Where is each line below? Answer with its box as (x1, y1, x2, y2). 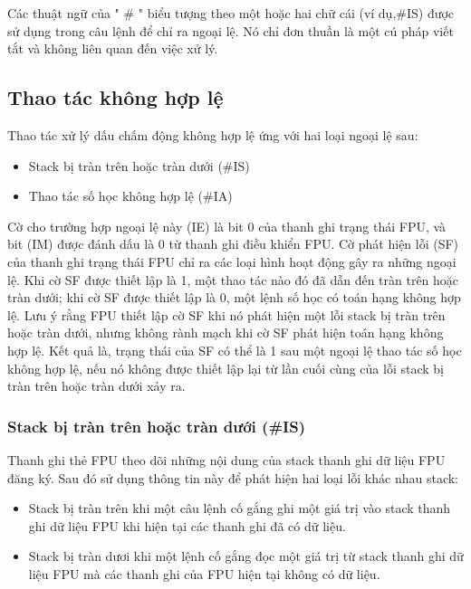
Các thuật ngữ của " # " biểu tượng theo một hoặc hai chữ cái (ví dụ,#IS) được (7, 4, 455, 22)
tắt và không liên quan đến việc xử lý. (7, 39, 218, 58)
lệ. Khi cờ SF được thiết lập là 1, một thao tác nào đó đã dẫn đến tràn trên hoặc (7, 270, 459, 289)
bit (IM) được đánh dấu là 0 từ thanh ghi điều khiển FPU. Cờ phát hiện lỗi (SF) (7, 234, 459, 253)
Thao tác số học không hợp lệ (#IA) (28, 186, 233, 205)
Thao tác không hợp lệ (7, 83, 224, 111)
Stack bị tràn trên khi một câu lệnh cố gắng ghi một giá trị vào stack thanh (28, 499, 451, 518)
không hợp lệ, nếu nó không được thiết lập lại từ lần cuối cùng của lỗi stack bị (7, 358, 444, 377)
